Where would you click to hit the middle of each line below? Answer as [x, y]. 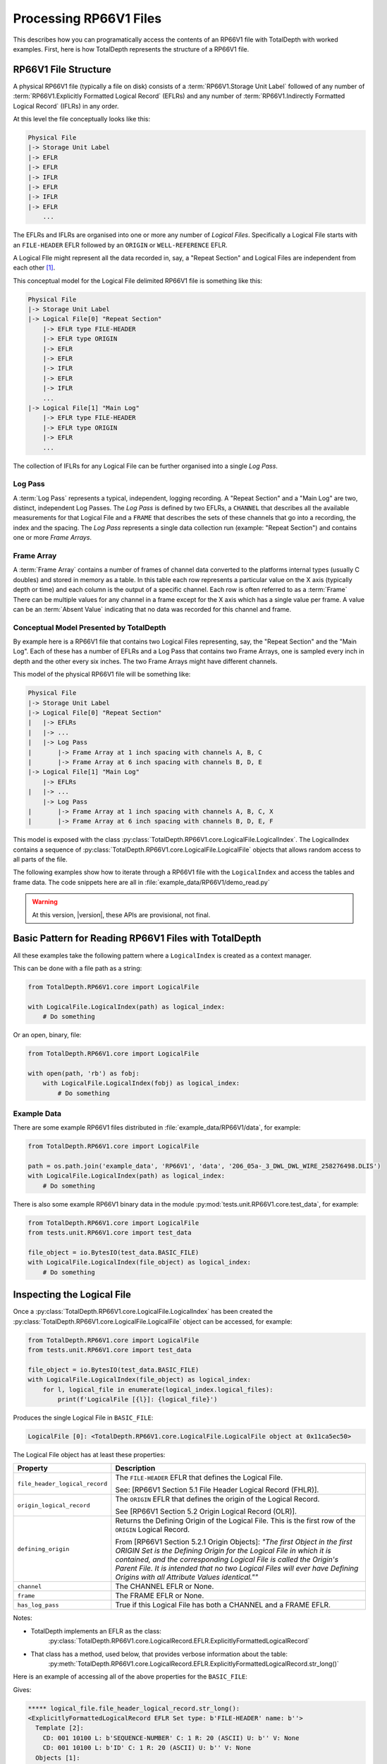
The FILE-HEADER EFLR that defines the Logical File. [199, 1478]
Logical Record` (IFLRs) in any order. [66, 106]
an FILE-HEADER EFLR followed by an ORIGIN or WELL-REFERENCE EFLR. [121, 245]
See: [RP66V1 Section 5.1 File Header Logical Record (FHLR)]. [217, 1490]
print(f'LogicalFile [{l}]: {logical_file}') [137, 1400]
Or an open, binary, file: [47, 1035]
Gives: [22, 1689]
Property [33, 1468]
